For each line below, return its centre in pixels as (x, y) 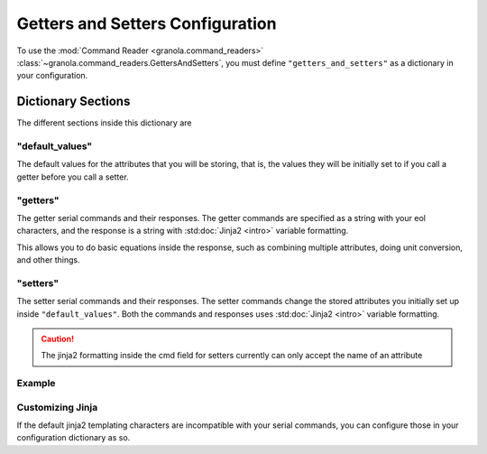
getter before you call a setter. (73, 177)
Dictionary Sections (74, 102)
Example (36, 384)
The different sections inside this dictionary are (104, 123)
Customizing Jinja (57, 407)
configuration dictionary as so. (74, 438)
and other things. (48, 260)
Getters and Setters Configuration (147, 23)
